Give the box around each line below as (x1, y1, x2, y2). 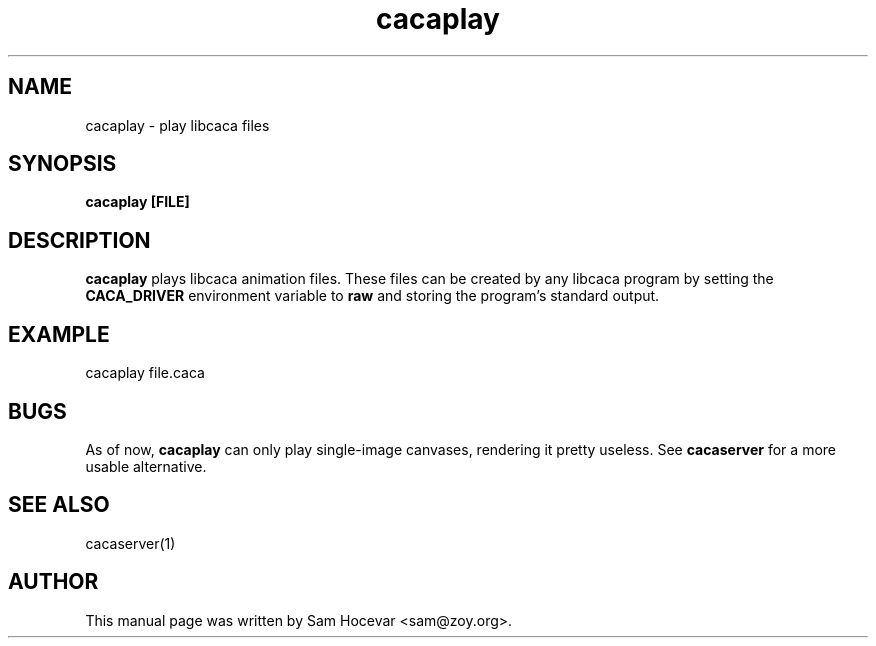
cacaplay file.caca (85, 364, 205, 382)
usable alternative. (85, 457, 207, 475)
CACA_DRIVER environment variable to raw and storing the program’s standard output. (85, 287, 660, 305)
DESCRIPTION (8, 227, 151, 253)
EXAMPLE (8, 321, 110, 347)
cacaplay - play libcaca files (85, 116, 270, 134)
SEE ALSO (8, 492, 110, 518)
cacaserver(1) (85, 534, 176, 552)
